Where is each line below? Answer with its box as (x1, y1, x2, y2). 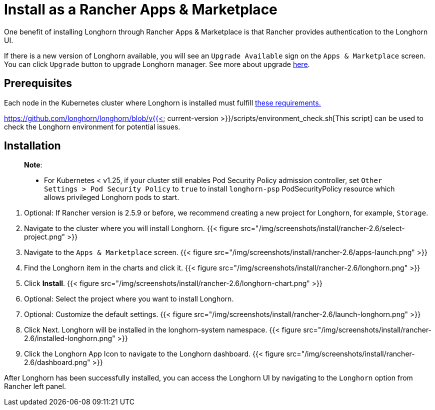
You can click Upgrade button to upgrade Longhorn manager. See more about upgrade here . (4, 59, 310, 68)
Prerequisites (4, 77, 72, 90)
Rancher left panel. (4, 382, 66, 391)
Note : (24, 160, 42, 169)
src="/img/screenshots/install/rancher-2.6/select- (240, 224, 405, 233)
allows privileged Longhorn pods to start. (44, 193, 179, 202)
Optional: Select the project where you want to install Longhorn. (24, 294, 234, 303)
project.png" (24, 232, 65, 241)
